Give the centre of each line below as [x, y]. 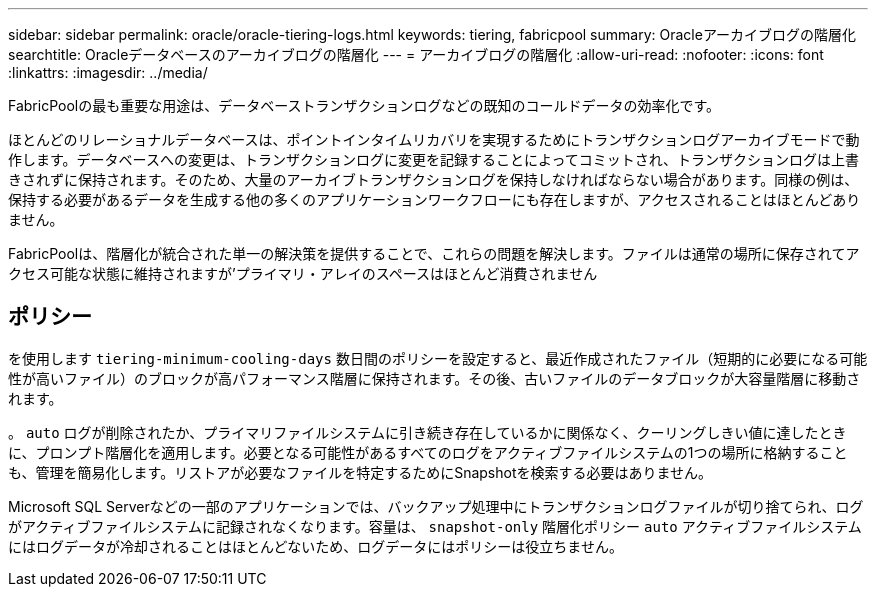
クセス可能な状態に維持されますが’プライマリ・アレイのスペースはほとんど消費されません [303, 273]
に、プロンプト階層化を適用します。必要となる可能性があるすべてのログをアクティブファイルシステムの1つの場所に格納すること [428, 452]
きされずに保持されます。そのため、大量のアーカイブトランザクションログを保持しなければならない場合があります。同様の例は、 [433, 179]
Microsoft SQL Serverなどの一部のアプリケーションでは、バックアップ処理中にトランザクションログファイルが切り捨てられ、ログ [436, 506]
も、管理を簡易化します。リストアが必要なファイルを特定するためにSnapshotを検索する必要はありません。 [360, 472]
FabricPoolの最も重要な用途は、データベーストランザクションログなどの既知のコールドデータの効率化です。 [364, 105]
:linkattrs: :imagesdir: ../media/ [108, 72]
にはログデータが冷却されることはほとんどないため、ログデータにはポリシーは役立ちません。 [315, 546]
